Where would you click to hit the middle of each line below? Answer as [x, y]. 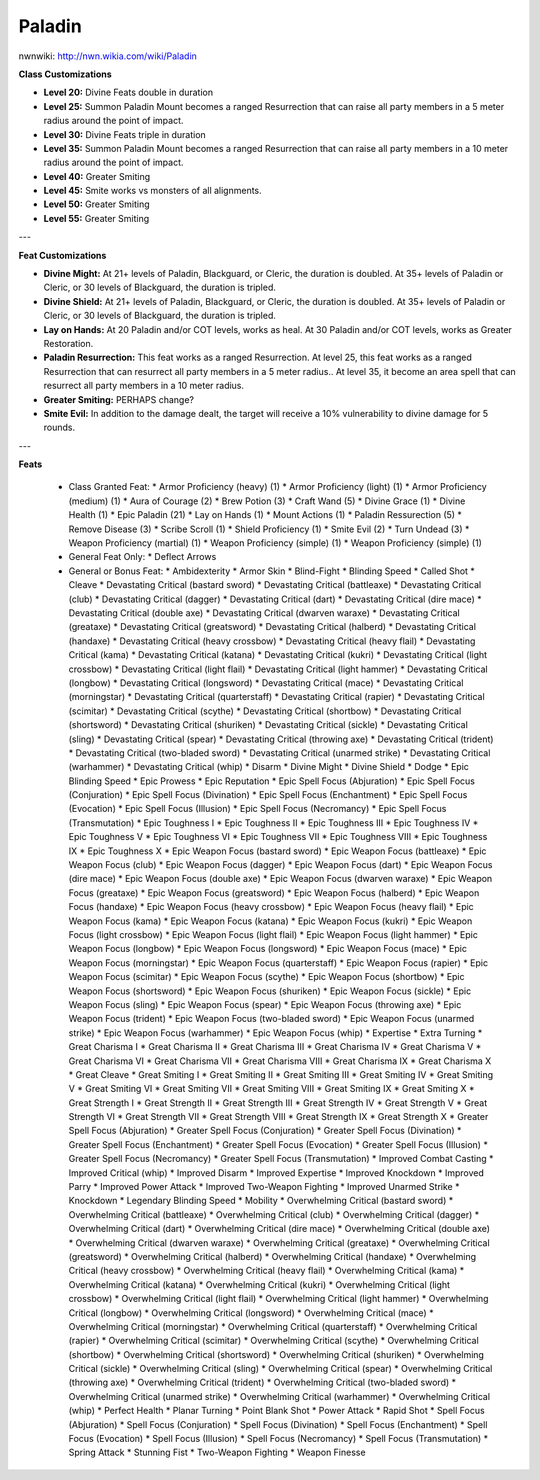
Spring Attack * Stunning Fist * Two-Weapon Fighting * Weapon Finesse [217, 1452]
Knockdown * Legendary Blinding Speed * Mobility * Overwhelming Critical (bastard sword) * [261, 1201]
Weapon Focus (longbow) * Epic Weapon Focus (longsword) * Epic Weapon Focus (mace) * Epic [267, 949]
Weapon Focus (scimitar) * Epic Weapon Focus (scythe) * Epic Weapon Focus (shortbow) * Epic [266, 977]
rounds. [59, 427]
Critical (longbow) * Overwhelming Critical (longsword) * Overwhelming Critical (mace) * [251, 1312]
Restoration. [68, 343]
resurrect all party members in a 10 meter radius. [144, 386]
